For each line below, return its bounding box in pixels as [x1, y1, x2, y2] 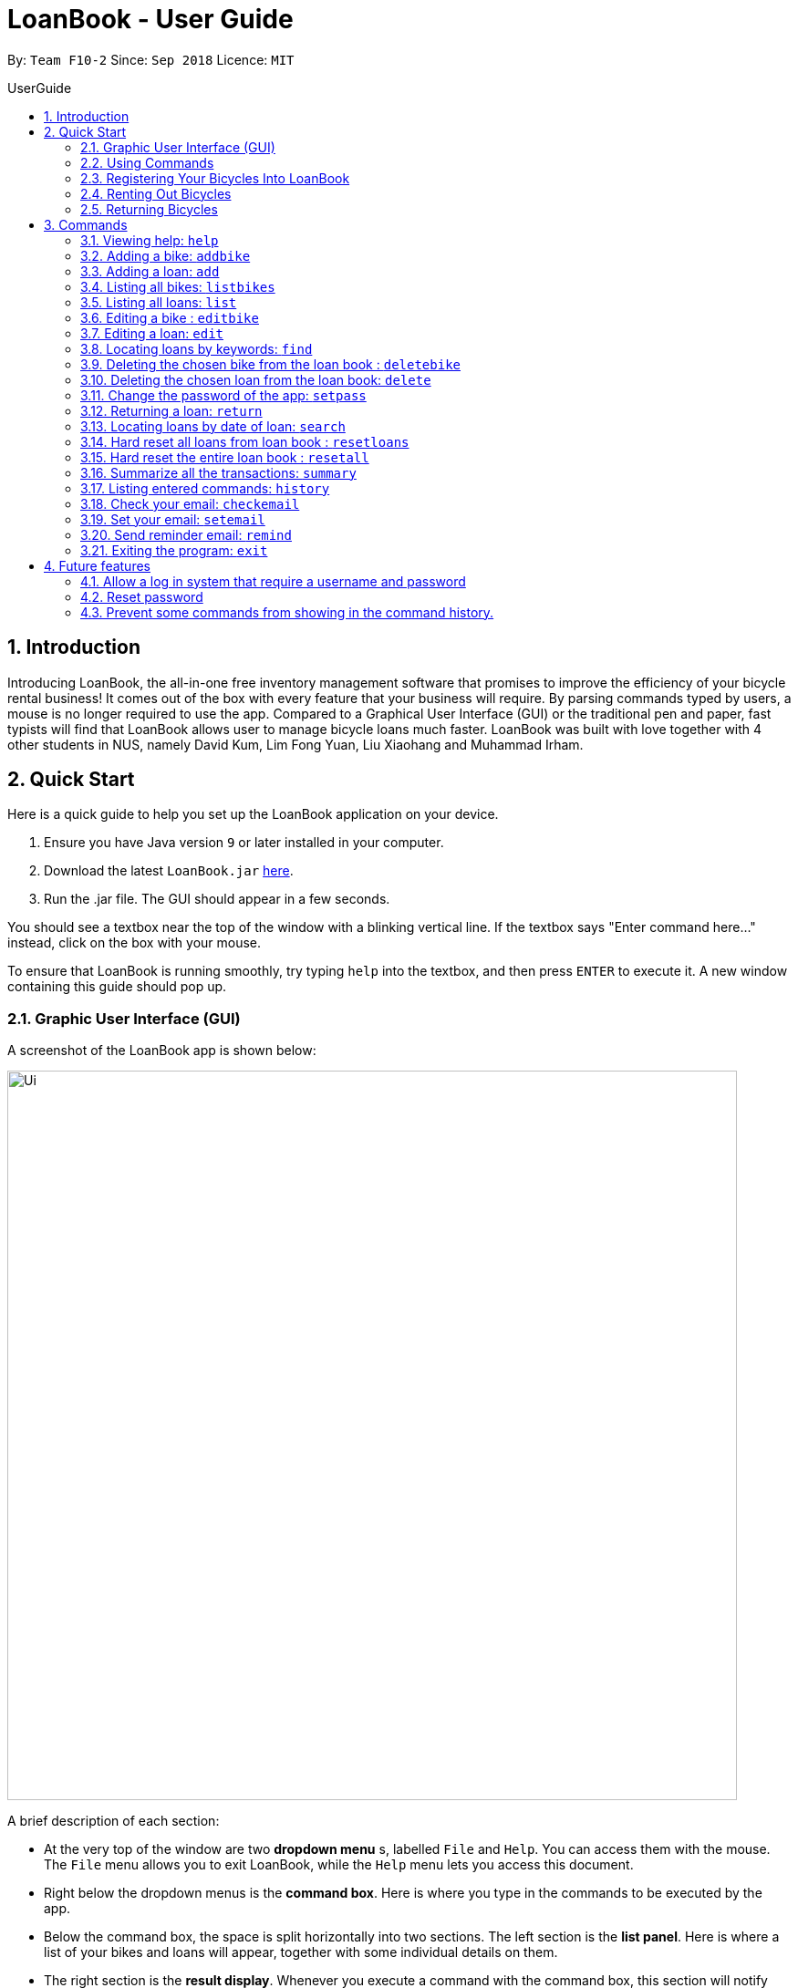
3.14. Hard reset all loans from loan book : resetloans [80, 433, 409, 450]
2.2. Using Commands [80, 154, 214, 171]
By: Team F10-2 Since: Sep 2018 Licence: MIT [7, 51, 295, 67]
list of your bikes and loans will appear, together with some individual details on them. [44, 1944, 558, 1961]
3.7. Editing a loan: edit [80, 325, 223, 341]
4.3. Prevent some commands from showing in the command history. [80, 604, 494, 620]
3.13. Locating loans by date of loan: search [80, 418, 346, 434]
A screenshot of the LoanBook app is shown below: [7, 1042, 316, 1059]
